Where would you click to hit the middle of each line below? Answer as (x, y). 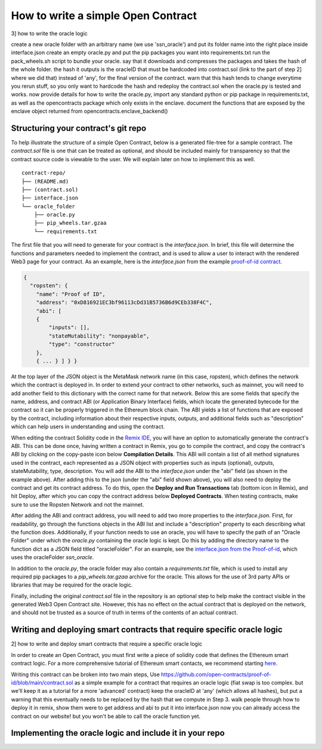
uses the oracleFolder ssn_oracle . (52, 557)
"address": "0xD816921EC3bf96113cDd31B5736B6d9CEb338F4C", (124, 303)
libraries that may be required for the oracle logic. (72, 585)
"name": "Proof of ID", (71, 294)
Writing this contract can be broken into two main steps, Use (86, 674)
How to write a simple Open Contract (104, 16)
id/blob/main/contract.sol (42, 682)
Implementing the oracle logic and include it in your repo (118, 733)
